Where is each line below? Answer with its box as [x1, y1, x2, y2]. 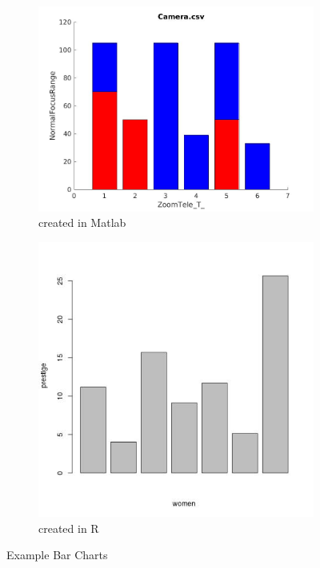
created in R [38, 519, 99, 536]
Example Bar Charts [6, 546, 108, 563]
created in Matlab [38, 214, 126, 231]
